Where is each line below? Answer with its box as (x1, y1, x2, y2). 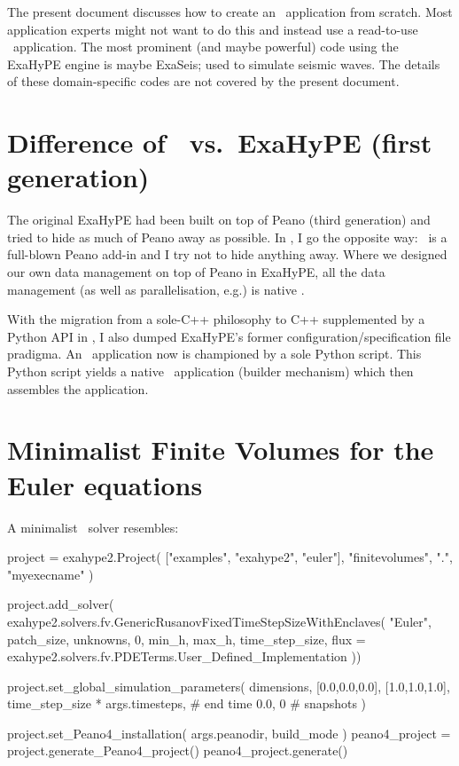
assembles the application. (7, 379, 149, 398)
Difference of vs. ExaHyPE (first (7, 124, 432, 161)
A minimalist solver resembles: (7, 517, 179, 536)
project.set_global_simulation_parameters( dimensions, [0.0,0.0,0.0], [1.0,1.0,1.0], (7, 676, 450, 695)
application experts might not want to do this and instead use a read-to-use (7, 20, 418, 38)
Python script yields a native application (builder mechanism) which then (7, 362, 414, 381)
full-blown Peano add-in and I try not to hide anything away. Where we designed (7, 245, 447, 264)
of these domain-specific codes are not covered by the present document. (7, 72, 400, 91)
